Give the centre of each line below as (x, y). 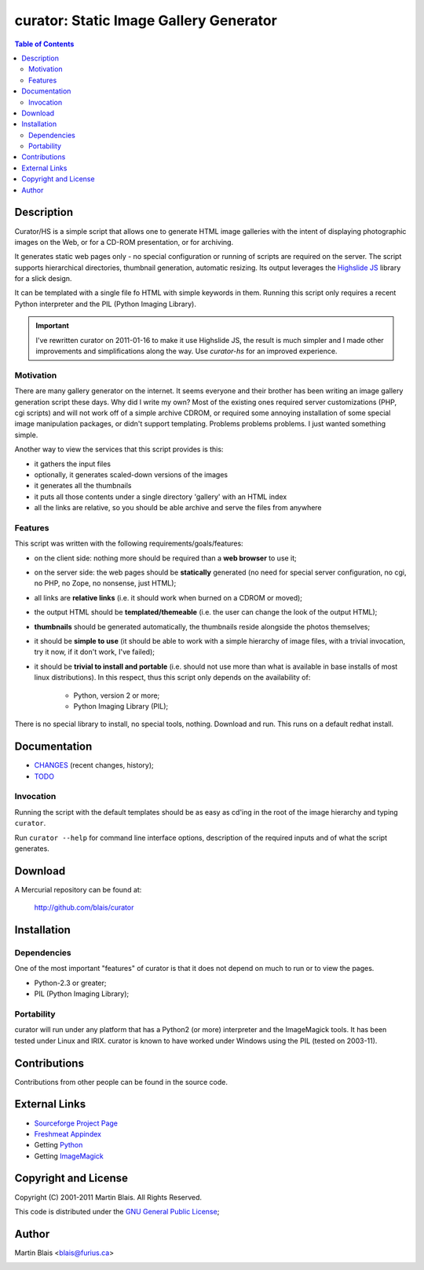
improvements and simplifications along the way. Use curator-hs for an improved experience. (186, 351)
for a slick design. (43, 279)
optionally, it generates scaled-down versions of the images (131, 474)
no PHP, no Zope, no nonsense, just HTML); (105, 583)
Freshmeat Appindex (68, 1133)
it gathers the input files (73, 464)
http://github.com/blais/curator (84, 907)
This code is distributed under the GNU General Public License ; (117, 1211)
